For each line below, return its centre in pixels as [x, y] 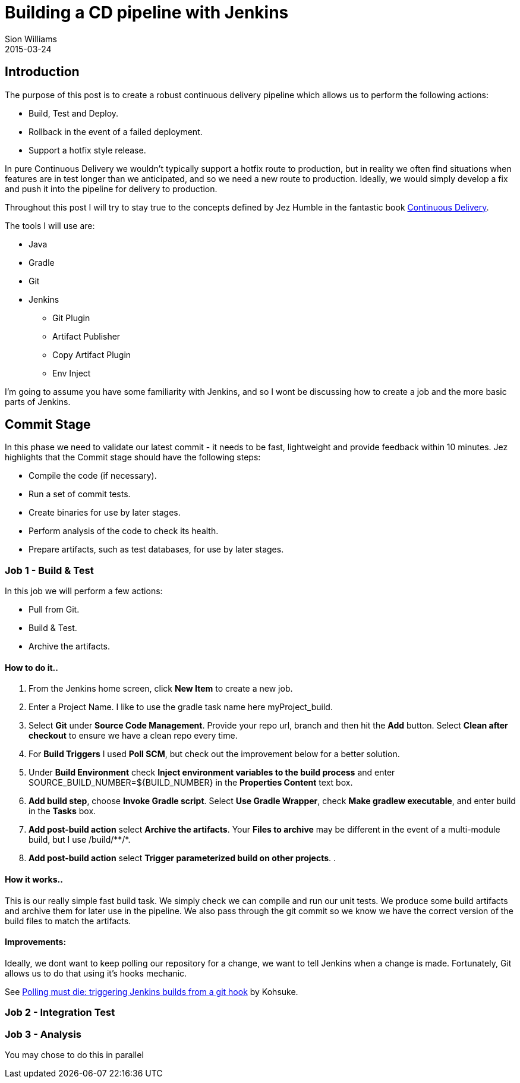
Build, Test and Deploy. [74, 113]
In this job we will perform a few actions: [84, 591]
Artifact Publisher [86, 336]
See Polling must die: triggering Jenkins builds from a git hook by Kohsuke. [152, 991]
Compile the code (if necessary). [93, 476]
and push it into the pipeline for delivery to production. [111, 189]
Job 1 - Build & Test [49, 570]
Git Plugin [71, 318]
